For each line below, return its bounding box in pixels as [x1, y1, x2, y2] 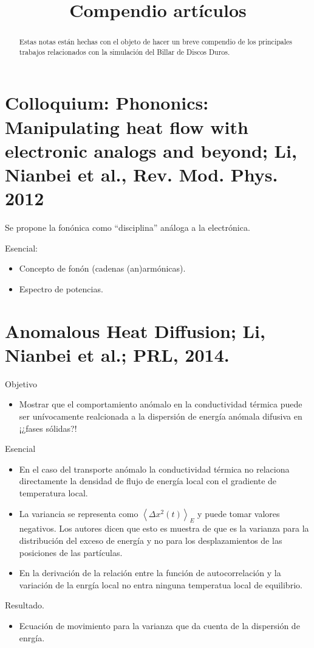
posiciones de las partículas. [19, 546, 123, 558]
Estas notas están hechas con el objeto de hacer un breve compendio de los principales [19, 37, 293, 47]
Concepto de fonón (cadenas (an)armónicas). [19, 262, 186, 275]
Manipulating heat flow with [5, 114, 248, 139]
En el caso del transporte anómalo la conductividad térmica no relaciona [19, 462, 290, 475]
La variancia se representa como [19, 507, 138, 519]
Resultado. [5, 599, 44, 611]
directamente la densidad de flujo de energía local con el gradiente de [19, 474, 277, 487]
